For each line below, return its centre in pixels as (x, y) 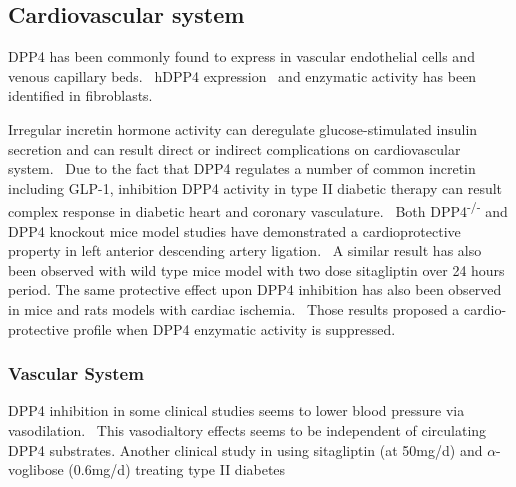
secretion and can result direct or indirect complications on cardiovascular (234, 148)
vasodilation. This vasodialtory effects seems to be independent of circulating (247, 429)
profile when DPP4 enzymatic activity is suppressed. (234, 328)
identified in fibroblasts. (80, 95)
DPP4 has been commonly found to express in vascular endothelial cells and (241, 56)
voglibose (36, 469)
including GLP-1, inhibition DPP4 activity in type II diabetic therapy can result (255, 187)
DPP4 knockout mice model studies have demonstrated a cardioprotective (234, 230)
